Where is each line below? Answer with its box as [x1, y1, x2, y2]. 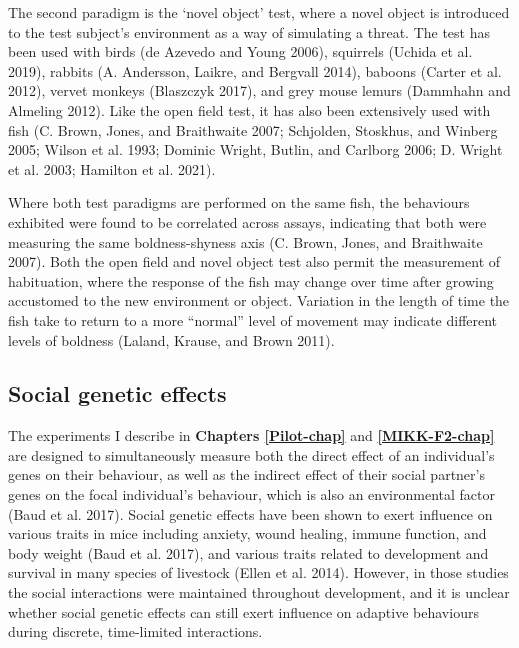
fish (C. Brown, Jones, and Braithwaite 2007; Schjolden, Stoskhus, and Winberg [8, 119, 498, 140]
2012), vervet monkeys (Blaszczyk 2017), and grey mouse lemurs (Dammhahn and [8, 80, 511, 101]
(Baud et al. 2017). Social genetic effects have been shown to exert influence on [8, 503, 493, 524]
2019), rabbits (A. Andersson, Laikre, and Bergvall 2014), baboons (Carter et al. [8, 60, 502, 81]
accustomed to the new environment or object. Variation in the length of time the [8, 290, 510, 311]
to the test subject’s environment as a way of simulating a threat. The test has [8, 21, 491, 42]
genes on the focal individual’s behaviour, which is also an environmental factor [8, 484, 495, 505]
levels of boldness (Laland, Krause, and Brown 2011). [8, 329, 335, 350]
